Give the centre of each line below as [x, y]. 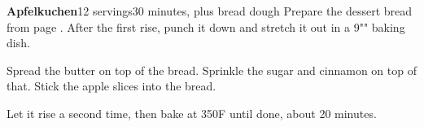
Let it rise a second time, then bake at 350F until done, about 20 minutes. [192, 113]
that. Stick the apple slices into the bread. [111, 86]
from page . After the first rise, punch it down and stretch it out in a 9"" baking [206, 26]
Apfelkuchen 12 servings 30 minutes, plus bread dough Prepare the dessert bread [210, 11]
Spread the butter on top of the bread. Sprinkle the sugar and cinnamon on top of [212, 70]
